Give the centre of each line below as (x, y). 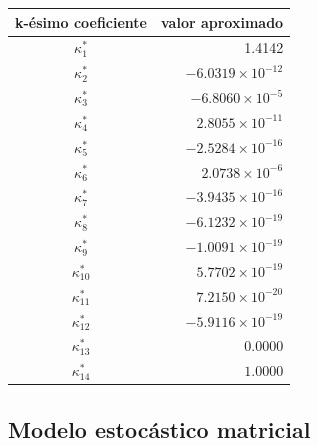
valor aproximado (222, 21)
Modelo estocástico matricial (159, 428)
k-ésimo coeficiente (81, 21)
